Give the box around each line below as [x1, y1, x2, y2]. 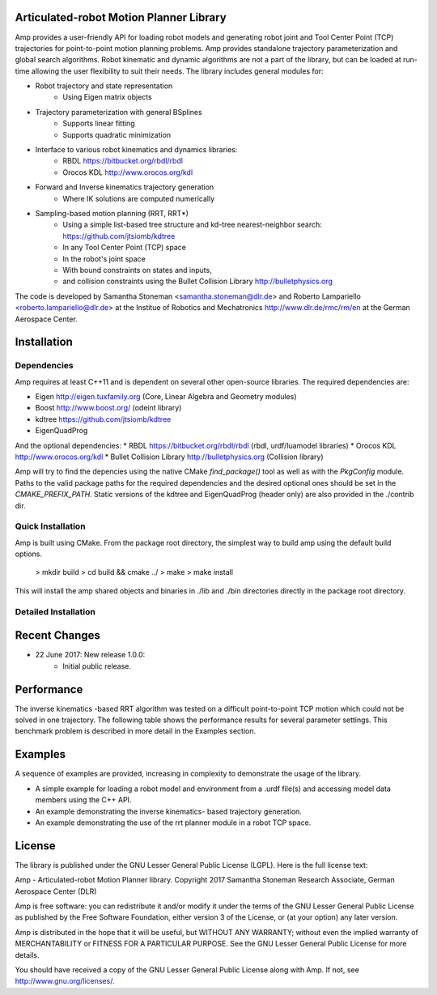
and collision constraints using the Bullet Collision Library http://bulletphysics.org [62, 276, 333, 287]
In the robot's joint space [62, 253, 146, 263]
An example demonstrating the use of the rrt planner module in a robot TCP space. [35, 818, 312, 827]
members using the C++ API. [35, 795, 132, 805]
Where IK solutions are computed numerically [62, 193, 215, 203]
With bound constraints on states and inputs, [62, 265, 212, 274]
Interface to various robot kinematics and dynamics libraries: [35, 145, 238, 155]
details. [15, 950, 40, 959]
